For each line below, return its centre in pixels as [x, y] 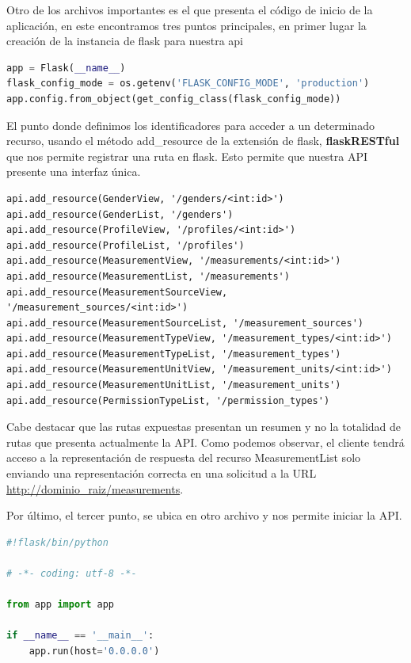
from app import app [61, 605]
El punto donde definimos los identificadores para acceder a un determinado [190, 125]
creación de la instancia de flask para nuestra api [125, 41]
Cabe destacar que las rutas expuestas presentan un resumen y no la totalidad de [204, 427]
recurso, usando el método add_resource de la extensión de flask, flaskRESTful [203, 141]
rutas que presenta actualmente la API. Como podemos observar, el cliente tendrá [205, 442]
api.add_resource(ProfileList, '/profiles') [126, 245]
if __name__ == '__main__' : [80, 636]
